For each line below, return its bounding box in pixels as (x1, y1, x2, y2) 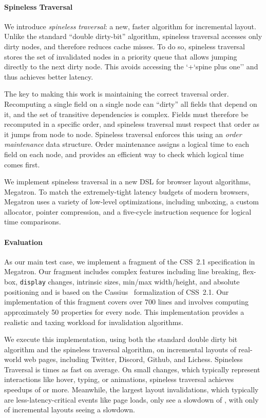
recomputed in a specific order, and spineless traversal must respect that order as (4, 119, 260, 129)
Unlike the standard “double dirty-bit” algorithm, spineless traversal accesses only (4, 31, 262, 42)
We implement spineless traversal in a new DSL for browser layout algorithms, (4, 176, 251, 187)
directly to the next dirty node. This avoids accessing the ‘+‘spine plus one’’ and (4, 61, 258, 72)
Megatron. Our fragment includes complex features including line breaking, (4, 266, 241, 277)
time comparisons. (4, 216, 61, 227)
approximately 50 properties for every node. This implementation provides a (4, 306, 244, 317)
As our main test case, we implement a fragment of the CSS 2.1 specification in (4, 256, 255, 267)
